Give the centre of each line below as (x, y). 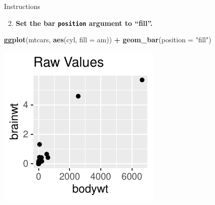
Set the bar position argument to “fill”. (84, 23)
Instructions (22, 6)
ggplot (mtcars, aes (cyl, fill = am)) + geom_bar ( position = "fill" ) (108, 40)
